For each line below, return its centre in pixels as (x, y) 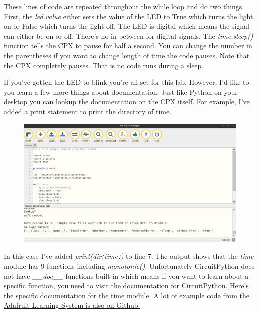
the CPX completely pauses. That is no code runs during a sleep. (104, 65)
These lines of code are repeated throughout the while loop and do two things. (124, 6)
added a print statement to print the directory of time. (88, 111)
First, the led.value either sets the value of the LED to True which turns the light (129, 16)
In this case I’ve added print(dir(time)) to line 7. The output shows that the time (129, 256)
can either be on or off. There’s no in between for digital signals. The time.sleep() (129, 36)
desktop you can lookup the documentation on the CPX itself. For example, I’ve (127, 102)
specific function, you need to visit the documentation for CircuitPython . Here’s (126, 285)
